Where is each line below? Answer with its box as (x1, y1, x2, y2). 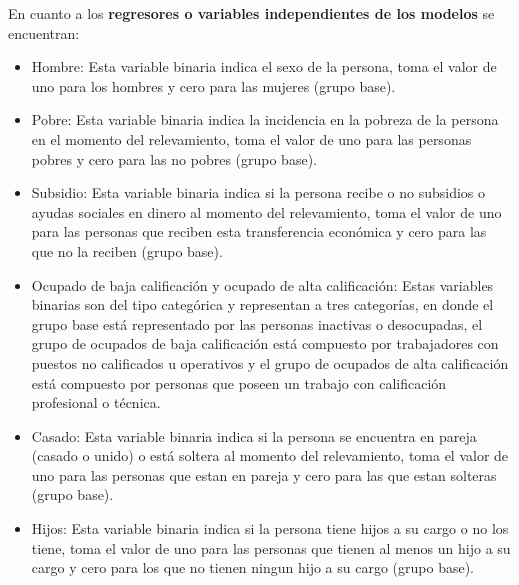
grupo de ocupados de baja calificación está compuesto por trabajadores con (31, 333, 499, 354)
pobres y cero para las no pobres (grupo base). (31, 148, 317, 169)
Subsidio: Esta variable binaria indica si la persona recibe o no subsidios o (31, 182, 486, 203)
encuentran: (8, 22, 80, 43)
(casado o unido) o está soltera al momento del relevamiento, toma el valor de (31, 445, 509, 466)
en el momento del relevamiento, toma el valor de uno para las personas (31, 128, 472, 149)
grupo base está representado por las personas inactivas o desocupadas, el (31, 313, 483, 334)
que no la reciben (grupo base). (31, 240, 223, 261)
